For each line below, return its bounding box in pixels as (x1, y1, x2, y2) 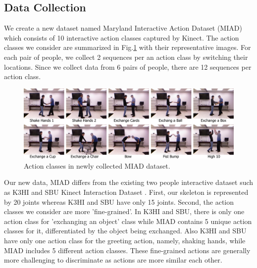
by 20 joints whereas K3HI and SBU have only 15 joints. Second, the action (4, 196, 234, 207)
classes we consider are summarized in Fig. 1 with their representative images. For (4, 42, 251, 52)
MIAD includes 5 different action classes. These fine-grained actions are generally (4, 245, 251, 255)
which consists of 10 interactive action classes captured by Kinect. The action (4, 32, 239, 43)
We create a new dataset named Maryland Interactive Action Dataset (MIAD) (4, 23, 242, 33)
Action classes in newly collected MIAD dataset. (24, 160, 170, 171)
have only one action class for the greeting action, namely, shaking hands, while (4, 235, 246, 245)
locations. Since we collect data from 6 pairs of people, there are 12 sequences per (4, 61, 252, 72)
